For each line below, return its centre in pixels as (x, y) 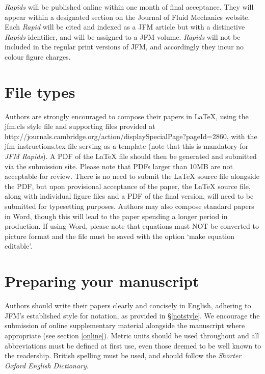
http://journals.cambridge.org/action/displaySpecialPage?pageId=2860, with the (131, 136)
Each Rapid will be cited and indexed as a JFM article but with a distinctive (125, 27)
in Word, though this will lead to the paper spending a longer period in (116, 216)
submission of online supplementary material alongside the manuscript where (125, 325)
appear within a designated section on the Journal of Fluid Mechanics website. (127, 17)
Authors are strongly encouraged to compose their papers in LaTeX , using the (127, 116)
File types (40, 91)
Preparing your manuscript (102, 281)
